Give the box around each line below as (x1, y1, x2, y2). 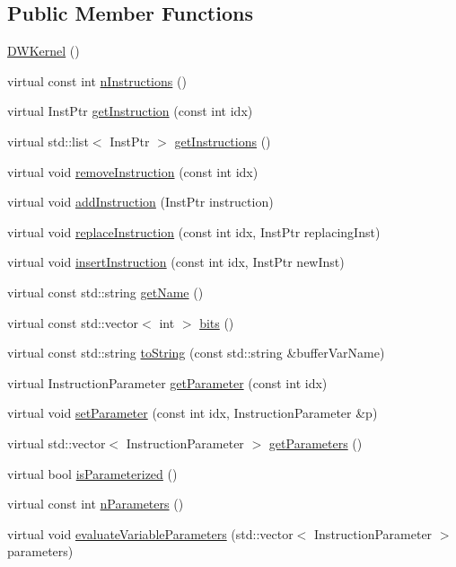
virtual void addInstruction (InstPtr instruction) (7, 192, 274, 211)
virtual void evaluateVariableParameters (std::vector (7, 524, 294, 543)
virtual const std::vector (7, 313, 139, 332)
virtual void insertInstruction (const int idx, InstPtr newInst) (7, 252, 345, 271)
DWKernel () (7, 41, 80, 60)
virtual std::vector (7, 433, 106, 452)
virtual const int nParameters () (7, 494, 184, 513)
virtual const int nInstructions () (7, 71, 187, 90)
